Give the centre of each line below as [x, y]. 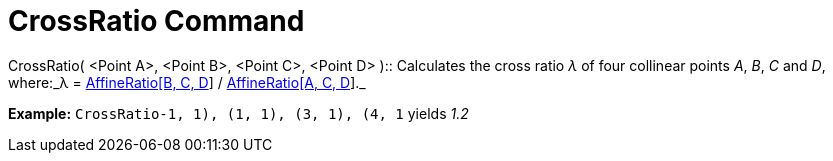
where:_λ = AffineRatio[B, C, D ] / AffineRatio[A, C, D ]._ [187, 82]
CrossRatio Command [156, 21]
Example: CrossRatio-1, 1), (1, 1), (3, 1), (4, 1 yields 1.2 [238, 113]
